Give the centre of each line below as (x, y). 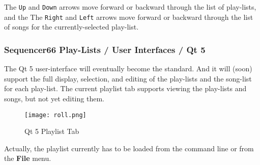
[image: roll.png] (55, 115)
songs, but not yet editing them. (54, 98)
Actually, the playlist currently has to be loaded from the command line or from (129, 148)
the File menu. (28, 158)
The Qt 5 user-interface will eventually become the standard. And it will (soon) (128, 68)
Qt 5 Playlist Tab (52, 131)
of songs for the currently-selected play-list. (71, 27)
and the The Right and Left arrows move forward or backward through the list (129, 17)
